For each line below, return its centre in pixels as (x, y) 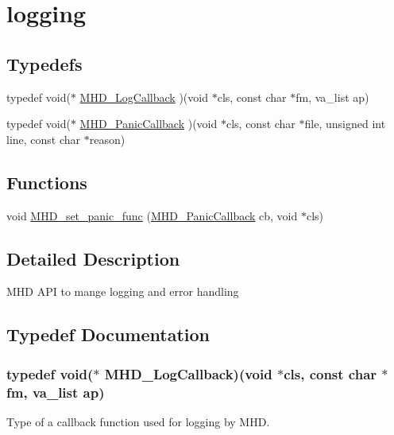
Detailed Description (93, 258)
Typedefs (44, 63)
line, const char (44, 139)
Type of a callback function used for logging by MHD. (138, 421)
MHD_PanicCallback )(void (149, 124)
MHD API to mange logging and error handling (123, 291)
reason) (107, 139)
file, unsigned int (345, 124)
